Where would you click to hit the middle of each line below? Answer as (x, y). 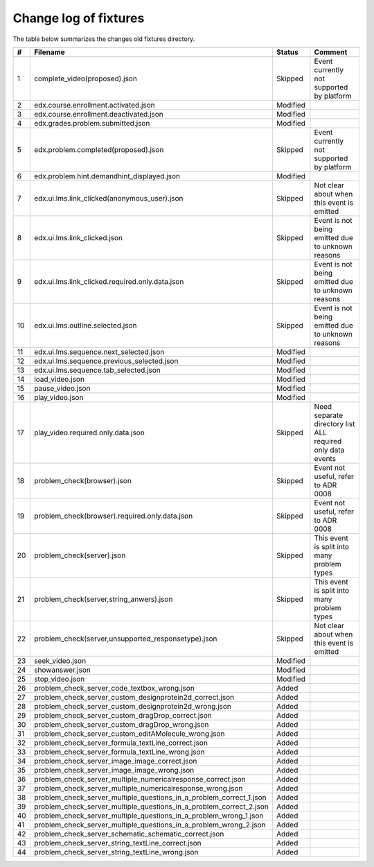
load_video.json (59, 379)
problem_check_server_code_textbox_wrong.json (114, 688)
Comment (331, 52)
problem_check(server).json (80, 555)
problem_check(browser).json (82, 480)
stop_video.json (59, 679)
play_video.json (59, 397)
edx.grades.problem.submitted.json (92, 123)
